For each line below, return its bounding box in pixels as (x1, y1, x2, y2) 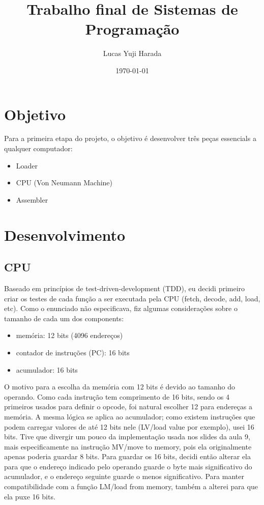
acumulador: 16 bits (16, 364, 78, 375)
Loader (16, 160, 38, 171)
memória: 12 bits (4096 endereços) (16, 330, 123, 341)
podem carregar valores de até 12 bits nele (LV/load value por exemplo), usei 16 (4, 421, 254, 432)
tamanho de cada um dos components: (4, 313, 124, 323)
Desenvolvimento (4, 224, 126, 245)
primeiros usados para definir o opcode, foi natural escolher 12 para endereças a (4, 401, 252, 412)
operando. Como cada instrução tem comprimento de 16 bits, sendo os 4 (4, 391, 229, 402)
